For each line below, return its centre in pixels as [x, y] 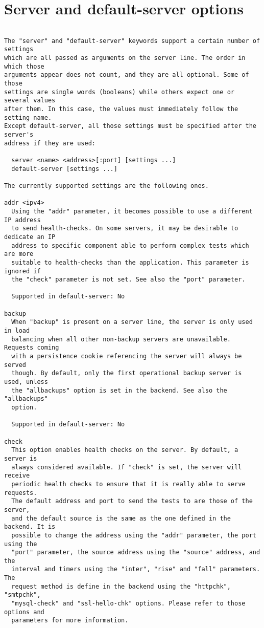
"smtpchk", [22, 595]
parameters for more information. [70, 621]
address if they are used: [50, 143]
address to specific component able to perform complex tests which [130, 245]
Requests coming [32, 348]
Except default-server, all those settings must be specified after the [130, 126]
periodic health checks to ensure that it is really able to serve [128, 484]
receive [17, 476]
